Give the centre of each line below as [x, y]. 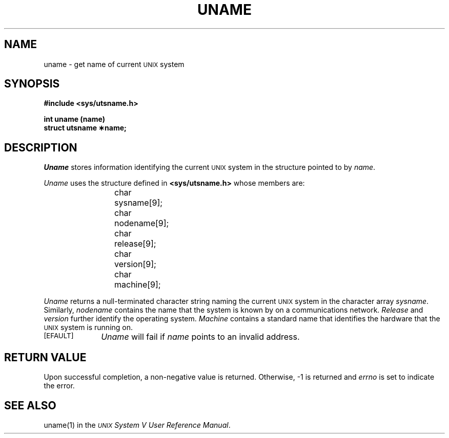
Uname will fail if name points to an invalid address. [200, 337]
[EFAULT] [59, 336]
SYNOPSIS [32, 84]
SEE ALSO [30, 405]
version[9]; [135, 264]
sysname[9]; [139, 203]
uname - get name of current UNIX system [114, 64]
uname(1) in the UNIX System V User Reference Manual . [137, 425]
